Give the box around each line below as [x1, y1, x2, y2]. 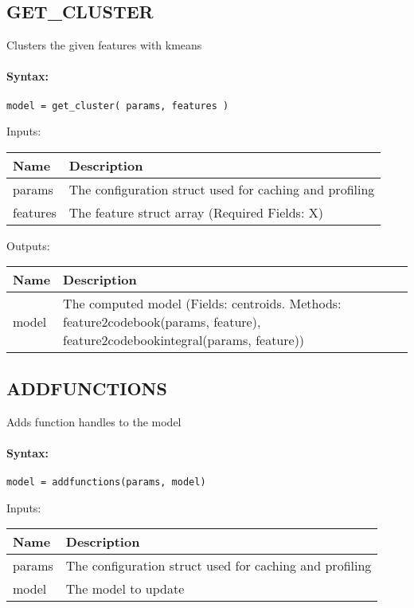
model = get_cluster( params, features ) [6, 100, 229, 112]
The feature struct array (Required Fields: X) [68, 202, 323, 222]
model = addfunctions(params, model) [6, 477, 206, 488]
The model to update [65, 579, 185, 598]
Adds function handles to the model [6, 413, 182, 430]
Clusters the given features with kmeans [6, 37, 202, 53]
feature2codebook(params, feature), [63, 312, 261, 331]
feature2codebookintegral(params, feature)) [63, 331, 305, 350]
